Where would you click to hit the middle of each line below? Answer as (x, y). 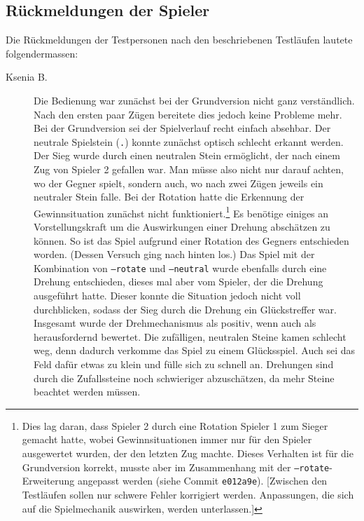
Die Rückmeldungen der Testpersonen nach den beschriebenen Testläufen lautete (179, 40)
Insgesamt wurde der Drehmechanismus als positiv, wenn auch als (175, 323)
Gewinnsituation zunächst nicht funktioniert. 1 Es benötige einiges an (181, 212)
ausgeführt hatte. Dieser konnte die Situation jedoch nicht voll (167, 296)
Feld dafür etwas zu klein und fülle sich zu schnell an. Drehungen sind (184, 364)
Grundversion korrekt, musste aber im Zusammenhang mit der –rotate (176, 467)
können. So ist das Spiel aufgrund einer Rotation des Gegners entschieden (191, 240)
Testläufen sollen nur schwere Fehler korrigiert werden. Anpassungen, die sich (188, 494)
